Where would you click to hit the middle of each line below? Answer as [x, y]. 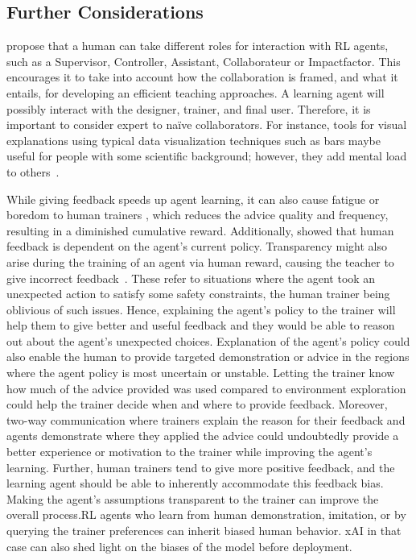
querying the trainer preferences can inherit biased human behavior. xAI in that [204, 531]
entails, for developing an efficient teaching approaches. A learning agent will [196, 92]
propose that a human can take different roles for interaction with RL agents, [198, 46]
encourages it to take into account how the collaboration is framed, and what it [202, 77]
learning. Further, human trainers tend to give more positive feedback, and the [201, 467]
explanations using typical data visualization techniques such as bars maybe [194, 140]
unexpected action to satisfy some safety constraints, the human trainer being [198, 294]
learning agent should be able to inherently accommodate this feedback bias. [195, 483]
